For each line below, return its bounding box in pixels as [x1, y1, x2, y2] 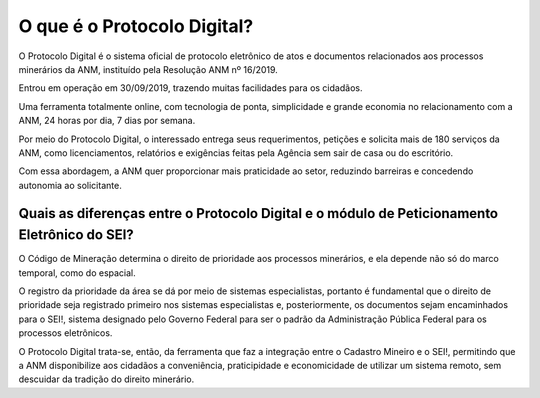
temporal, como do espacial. [18, 266, 137, 279]
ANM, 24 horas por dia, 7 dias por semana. [18, 115, 196, 127]
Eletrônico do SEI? [18, 226, 134, 244]
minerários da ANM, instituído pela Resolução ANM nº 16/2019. [18, 63, 279, 75]
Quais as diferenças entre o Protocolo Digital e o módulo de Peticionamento [18, 205, 499, 222]
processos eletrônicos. [18, 327, 113, 339]
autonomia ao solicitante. [18, 179, 122, 191]
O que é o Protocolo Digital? [18, 15, 254, 37]
